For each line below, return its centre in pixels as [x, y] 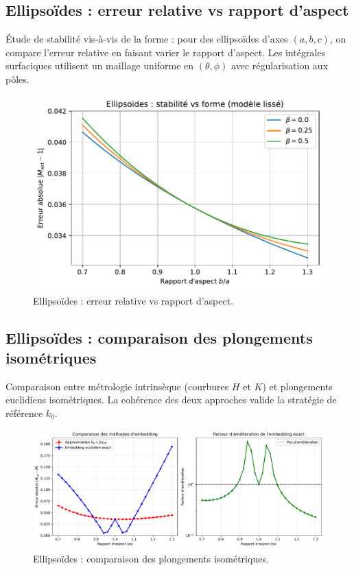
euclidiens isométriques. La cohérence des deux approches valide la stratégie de [171, 400]
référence [24, 413]
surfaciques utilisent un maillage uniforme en [100, 66]
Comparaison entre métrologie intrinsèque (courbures [117, 386]
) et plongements [297, 386]
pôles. [17, 79]
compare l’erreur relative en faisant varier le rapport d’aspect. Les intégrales [165, 52]
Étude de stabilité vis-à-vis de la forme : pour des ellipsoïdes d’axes [147, 39]
